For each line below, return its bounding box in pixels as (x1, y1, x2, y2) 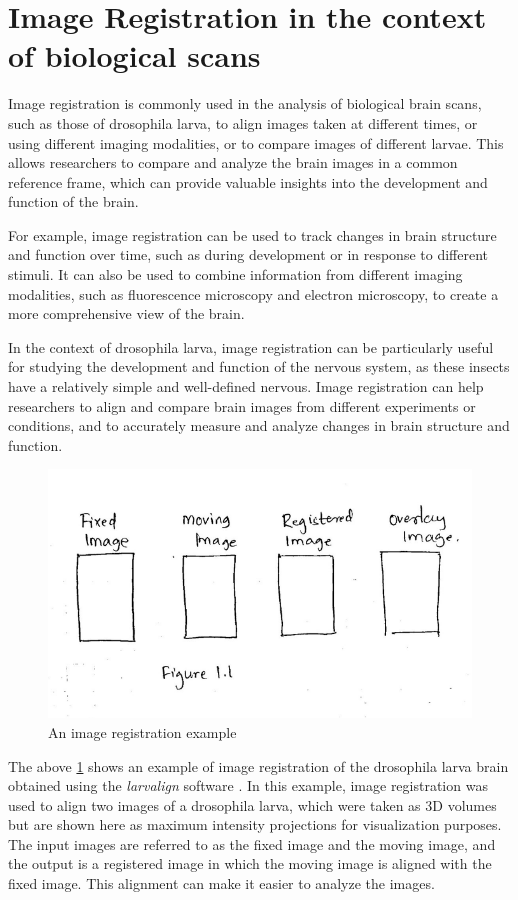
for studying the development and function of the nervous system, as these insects (8, 356, 510, 377)
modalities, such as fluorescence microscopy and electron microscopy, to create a (8, 283, 499, 304)
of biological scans (8, 35, 261, 76)
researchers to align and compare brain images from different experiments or (8, 395, 476, 416)
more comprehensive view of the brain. (8, 303, 245, 324)
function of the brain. (8, 191, 139, 212)
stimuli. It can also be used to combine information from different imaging (8, 264, 463, 285)
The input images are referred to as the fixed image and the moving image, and (8, 833, 496, 854)
